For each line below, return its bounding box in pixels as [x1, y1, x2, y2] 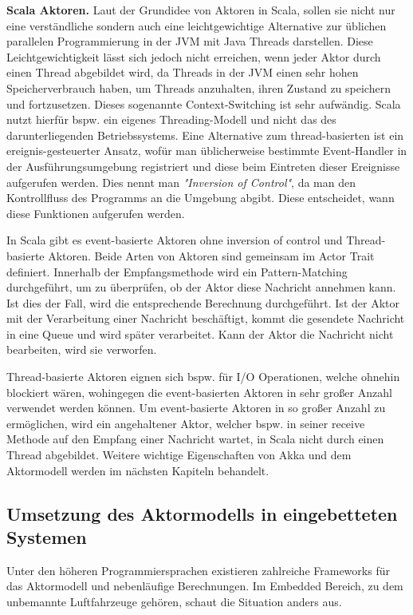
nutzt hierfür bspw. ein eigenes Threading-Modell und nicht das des [6, 111, 336, 128]
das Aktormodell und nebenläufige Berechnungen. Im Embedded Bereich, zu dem [6, 577, 403, 594]
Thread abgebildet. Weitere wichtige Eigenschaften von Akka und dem [6, 446, 352, 463]
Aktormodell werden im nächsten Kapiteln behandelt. [6, 462, 269, 478]
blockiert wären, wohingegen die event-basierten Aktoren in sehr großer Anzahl [6, 383, 392, 400]
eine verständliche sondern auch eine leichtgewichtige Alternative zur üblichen [6, 17, 387, 34]
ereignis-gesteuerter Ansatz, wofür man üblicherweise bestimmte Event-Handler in [6, 142, 407, 159]
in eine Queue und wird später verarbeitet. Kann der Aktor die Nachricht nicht [6, 325, 394, 342]
